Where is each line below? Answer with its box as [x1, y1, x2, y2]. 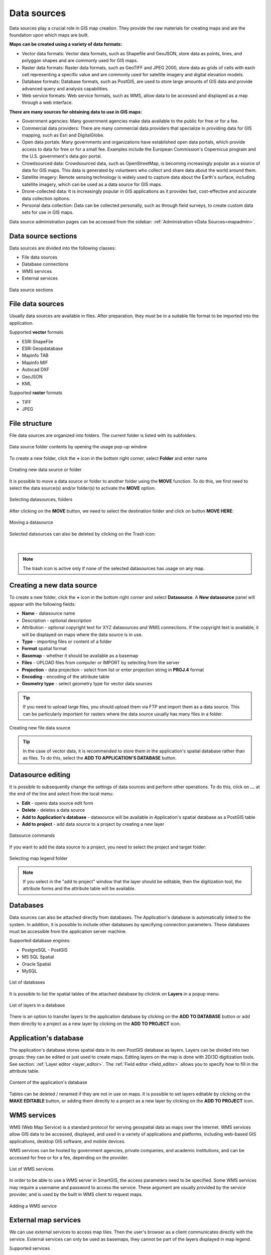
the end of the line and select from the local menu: [9, 791, 114, 797]
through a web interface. [22, 99, 73, 105]
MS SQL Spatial [22, 954, 54, 960]
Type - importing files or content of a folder [22, 639, 112, 645]
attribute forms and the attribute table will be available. [23, 886, 136, 892]
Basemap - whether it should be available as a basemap [22, 653, 139, 659]
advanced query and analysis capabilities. [22, 85, 109, 91]
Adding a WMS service [9, 1203, 57, 1209]
